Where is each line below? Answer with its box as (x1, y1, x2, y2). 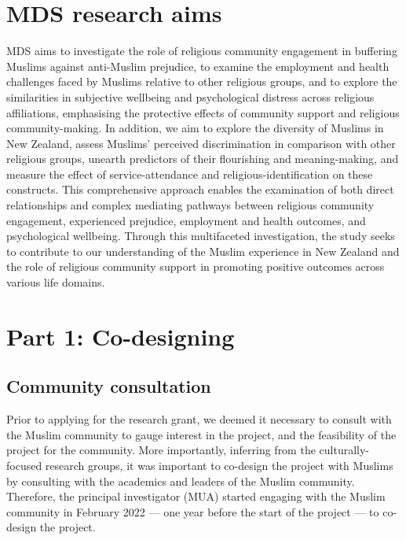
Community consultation (6, 374, 211, 398)
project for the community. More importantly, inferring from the (6, 442, 316, 458)
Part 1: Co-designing (6, 320, 235, 352)
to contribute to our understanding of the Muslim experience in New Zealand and (6, 242, 400, 259)
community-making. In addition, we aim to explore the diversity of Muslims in (6, 120, 384, 136)
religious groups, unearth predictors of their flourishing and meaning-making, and (6, 150, 399, 167)
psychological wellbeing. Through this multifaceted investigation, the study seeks (6, 227, 395, 244)
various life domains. (6, 274, 105, 290)
